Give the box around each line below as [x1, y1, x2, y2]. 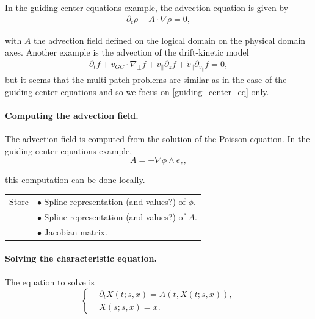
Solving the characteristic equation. [5, 252, 157, 265]
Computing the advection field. [5, 109, 139, 121]
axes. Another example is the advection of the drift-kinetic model [5, 46, 249, 59]
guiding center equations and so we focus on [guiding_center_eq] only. [5, 85, 269, 98]
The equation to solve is [5, 275, 95, 288]
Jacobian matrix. [44, 225, 107, 238]
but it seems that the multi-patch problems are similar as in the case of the [5, 73, 287, 85]
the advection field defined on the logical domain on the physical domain [34, 34, 306, 46]
